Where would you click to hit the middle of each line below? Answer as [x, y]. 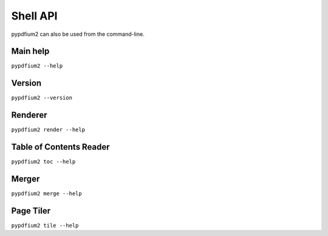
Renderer [29, 115]
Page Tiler [31, 211]
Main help [30, 51]
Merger [26, 179]
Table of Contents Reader [60, 147]
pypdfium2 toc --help [43, 162]
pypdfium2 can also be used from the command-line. [78, 34]
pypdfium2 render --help [48, 130]
